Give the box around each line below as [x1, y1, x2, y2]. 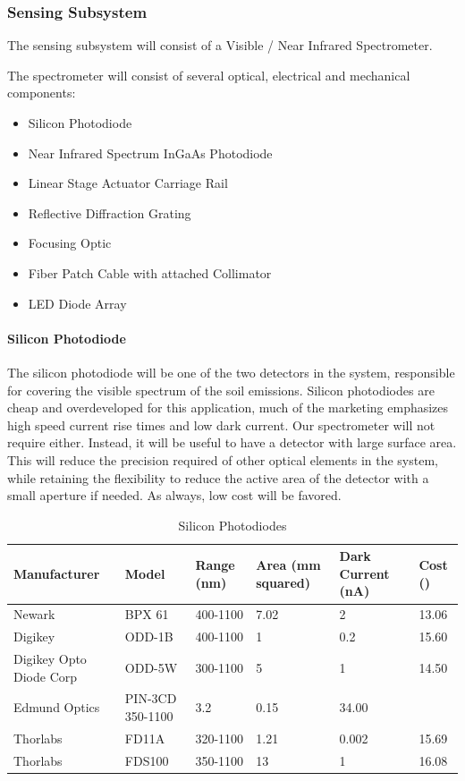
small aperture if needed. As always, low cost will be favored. [7, 486, 342, 505]
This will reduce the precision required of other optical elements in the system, [7, 450, 438, 469]
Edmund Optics [13, 698, 100, 717]
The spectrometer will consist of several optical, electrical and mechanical [7, 65, 410, 84]
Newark [13, 605, 55, 624]
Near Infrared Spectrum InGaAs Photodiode [28, 143, 273, 162]
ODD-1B [124, 627, 173, 646]
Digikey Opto [13, 649, 87, 668]
